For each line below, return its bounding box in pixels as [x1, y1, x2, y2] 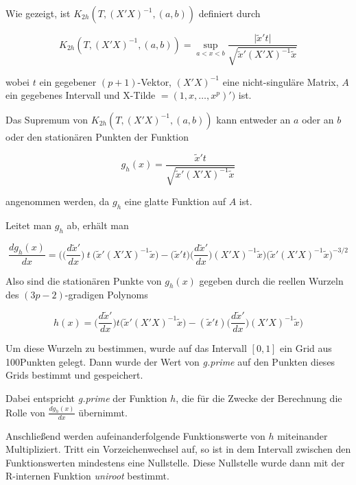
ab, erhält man [67, 217, 129, 232]
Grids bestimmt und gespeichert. [5, 368, 143, 382]
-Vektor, [137, 74, 172, 88]
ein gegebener [39, 74, 97, 88]
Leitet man [5, 217, 52, 232]
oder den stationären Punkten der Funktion [5, 129, 189, 143]
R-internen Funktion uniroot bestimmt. [5, 469, 169, 483]
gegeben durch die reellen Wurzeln [199, 273, 344, 287]
